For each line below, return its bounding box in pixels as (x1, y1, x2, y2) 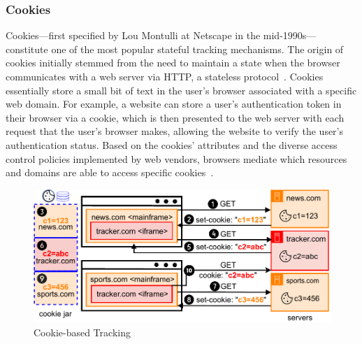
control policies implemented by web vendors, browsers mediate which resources (6, 151, 347, 166)
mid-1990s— (263, 28, 317, 43)
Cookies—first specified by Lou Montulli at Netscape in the (6, 28, 261, 43)
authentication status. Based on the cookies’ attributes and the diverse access (6, 137, 338, 152)
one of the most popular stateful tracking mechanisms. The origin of (51, 41, 344, 56)
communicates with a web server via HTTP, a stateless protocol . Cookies (6, 69, 324, 83)
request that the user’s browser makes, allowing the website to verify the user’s (6, 124, 344, 138)
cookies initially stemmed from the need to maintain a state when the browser (6, 55, 340, 70)
